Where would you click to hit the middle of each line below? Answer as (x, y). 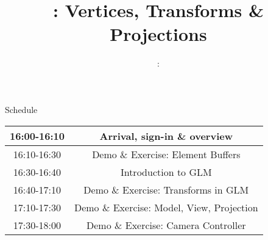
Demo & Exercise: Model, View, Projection (166, 207)
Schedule (21, 109)
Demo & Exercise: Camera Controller (166, 225)
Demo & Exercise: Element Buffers (166, 154)
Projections (158, 34)
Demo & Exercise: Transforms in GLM (166, 189)
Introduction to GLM (166, 172)
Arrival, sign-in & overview (166, 136)
